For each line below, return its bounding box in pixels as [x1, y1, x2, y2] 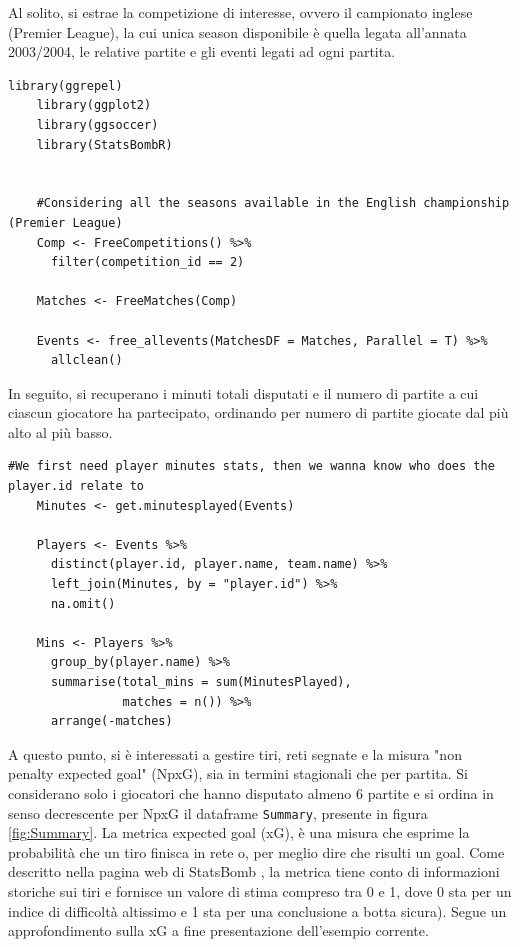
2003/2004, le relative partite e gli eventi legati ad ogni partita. [8, 41, 396, 62]
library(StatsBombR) [36, 137, 173, 152]
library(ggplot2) [36, 98, 152, 113]
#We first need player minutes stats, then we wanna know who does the [8, 459, 495, 474]
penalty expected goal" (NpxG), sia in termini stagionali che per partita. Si [8, 763, 468, 784]
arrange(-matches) [50, 714, 173, 729]
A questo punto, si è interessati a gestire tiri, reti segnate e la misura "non [8, 743, 462, 764]
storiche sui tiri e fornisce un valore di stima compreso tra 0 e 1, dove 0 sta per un [8, 881, 512, 901]
